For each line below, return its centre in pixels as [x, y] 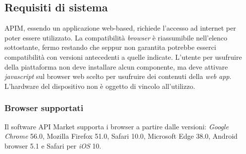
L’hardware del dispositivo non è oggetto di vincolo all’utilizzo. [100, 86]
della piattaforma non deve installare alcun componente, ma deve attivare [116, 66]
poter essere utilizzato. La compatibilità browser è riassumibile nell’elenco [116, 37]
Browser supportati [44, 108]
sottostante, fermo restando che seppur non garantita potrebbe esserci [110, 47]
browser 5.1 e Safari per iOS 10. [53, 145]
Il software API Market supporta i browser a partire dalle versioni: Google [117, 126]
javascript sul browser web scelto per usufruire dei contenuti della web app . [118, 76]
